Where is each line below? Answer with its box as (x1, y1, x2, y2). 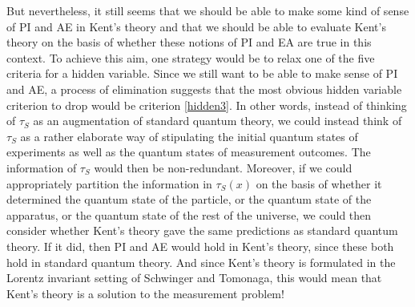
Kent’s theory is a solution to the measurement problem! (6, 285, 284, 301)
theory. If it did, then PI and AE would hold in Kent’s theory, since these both (6, 237, 394, 254)
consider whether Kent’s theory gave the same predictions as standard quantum (6, 222, 398, 239)
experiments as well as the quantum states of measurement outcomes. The (6, 143, 371, 160)
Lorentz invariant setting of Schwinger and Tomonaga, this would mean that (6, 269, 382, 286)
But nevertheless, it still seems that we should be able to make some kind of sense (6, 2, 409, 18)
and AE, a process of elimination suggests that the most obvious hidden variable (6, 80, 402, 97)
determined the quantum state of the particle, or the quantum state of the (6, 191, 372, 208)
